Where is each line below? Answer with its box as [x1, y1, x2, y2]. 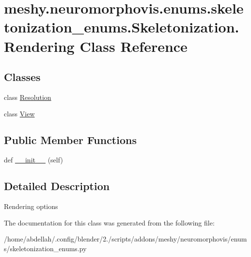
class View [4, 108, 35, 118]
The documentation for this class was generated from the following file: [4, 217, 215, 227]
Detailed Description [4, 178, 110, 193]
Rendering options [4, 201, 58, 211]
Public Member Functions [4, 132, 137, 147]
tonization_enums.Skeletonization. [4, 17, 239, 37]
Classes [4, 69, 41, 84]
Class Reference [79, 36, 188, 56]
